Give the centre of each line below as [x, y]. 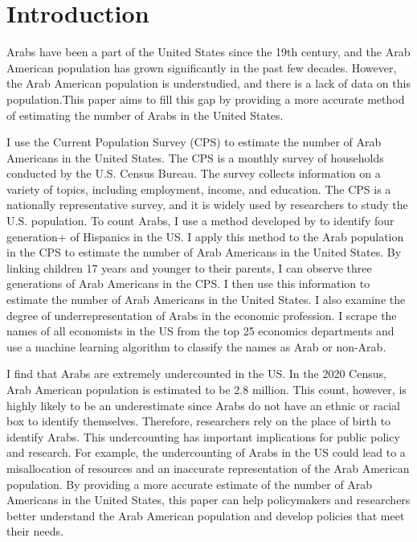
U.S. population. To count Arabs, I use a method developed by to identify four [200, 221]
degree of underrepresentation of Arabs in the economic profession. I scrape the [202, 315]
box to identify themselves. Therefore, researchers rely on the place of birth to [199, 421]
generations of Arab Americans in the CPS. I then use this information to [188, 283]
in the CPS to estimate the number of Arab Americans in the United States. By [204, 252]
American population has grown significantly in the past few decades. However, [202, 67]
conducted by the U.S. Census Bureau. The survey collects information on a [194, 173]
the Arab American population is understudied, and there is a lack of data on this [208, 83]
